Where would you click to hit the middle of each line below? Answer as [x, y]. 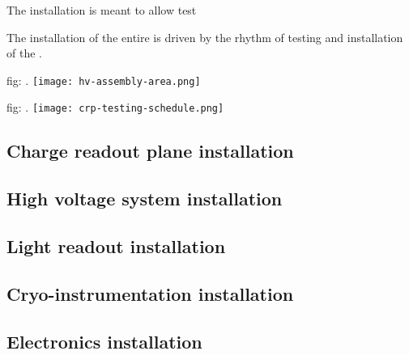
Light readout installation [116, 246]
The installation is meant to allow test [102, 10]
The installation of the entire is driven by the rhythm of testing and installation [205, 37]
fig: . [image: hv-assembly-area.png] [104, 80]
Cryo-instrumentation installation [150, 293]
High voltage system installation [145, 199]
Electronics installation [104, 341]
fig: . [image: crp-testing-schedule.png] [115, 107]
